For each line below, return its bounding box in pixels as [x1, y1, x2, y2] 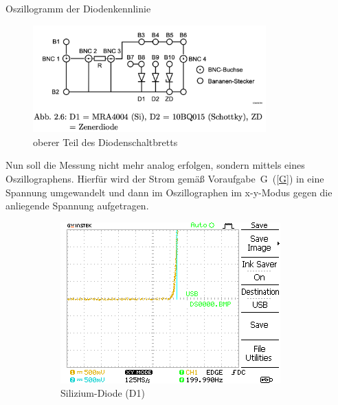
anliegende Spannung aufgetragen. [5, 198, 149, 213]
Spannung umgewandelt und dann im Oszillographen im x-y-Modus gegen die [5, 185, 333, 199]
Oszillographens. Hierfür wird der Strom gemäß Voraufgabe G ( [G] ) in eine [5, 172, 324, 186]
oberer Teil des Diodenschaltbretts [33, 134, 178, 149]
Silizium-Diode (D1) [60, 386, 145, 400]
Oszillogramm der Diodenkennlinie [5, 1, 151, 15]
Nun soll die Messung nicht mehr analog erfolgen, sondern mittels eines [5, 158, 305, 172]
